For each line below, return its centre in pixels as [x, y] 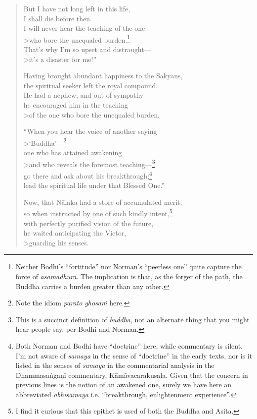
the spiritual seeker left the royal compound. [91, 85]
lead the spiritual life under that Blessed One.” [94, 185]
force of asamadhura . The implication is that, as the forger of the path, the [129, 276]
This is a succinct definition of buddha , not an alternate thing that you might [132, 319]
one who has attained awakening [73, 152]
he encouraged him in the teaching [76, 105]
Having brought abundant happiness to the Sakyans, [103, 76]
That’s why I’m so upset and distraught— [87, 49]
